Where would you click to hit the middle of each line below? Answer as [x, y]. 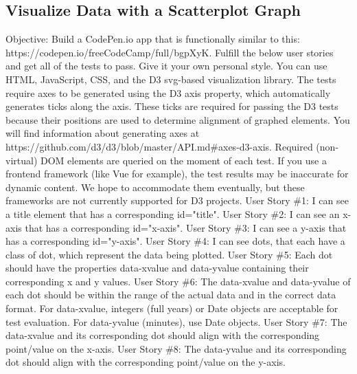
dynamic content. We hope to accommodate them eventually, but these [155, 187]
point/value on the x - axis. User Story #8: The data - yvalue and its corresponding [176, 348]
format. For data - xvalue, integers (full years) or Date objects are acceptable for [172, 308]
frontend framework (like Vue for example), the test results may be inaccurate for [177, 174]
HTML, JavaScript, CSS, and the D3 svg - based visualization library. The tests [171, 79]
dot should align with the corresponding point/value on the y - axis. [146, 362]
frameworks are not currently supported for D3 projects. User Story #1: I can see [177, 200]
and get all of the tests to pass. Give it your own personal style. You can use [166, 66]
